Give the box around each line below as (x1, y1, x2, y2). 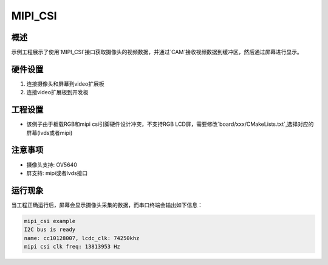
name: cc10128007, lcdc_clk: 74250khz (24, 235, 140, 241)
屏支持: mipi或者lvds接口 (26, 169, 88, 176)
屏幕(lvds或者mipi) (26, 129, 73, 136)
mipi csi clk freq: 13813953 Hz (24, 243, 121, 250)
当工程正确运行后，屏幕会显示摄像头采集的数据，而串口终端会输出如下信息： (11, 201, 203, 208)
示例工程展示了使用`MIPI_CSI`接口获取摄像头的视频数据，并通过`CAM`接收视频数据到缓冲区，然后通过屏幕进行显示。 (11, 49, 303, 56)
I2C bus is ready (24, 226, 76, 233)
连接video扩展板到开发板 (26, 89, 89, 96)
